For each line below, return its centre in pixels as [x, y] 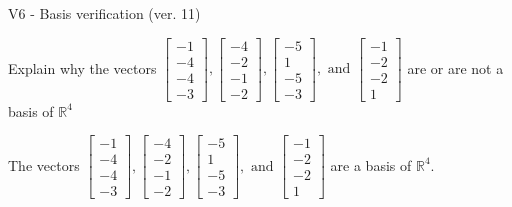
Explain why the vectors [82, 67]
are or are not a [455, 67]
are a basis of [371, 164]
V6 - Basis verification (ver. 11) [104, 13]
